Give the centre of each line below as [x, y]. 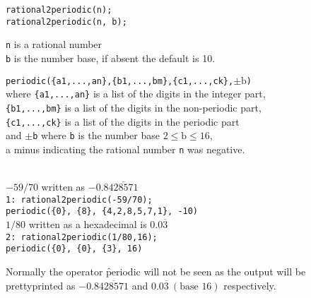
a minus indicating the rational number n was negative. [125, 149]
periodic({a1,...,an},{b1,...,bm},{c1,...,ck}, [120, 81]
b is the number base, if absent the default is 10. [111, 58]
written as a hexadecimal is [88, 224]
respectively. [250, 285]
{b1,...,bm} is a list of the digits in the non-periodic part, [134, 107]
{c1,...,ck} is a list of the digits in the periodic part [123, 121]
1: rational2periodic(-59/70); [79, 199]
